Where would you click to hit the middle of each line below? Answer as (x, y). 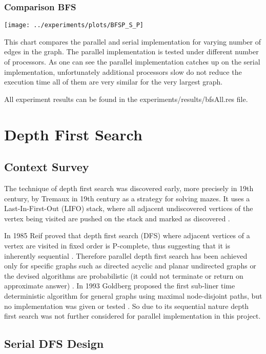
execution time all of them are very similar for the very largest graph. (114, 82)
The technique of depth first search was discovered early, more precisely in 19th (129, 188)
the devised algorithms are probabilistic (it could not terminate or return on (124, 275)
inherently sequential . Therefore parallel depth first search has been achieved (126, 255)
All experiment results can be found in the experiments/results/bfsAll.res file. (126, 99)
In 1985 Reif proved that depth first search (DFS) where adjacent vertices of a (127, 235)
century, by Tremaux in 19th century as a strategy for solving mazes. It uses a (127, 198)
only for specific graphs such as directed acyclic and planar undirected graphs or (130, 266)
